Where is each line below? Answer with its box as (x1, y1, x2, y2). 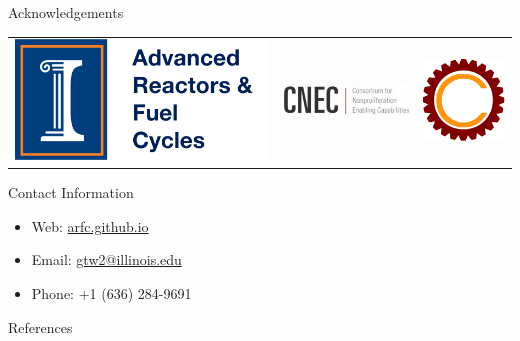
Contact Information (8, 182, 134, 203)
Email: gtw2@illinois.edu (31, 249, 182, 270)
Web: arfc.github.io (31, 215, 149, 236)
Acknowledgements (8, 2, 124, 22)
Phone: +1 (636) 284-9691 (31, 282, 192, 303)
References (8, 316, 73, 337)
